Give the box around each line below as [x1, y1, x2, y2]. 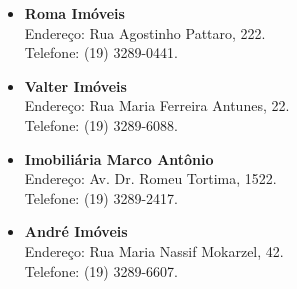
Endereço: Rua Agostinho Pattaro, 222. [24, 22, 266, 43]
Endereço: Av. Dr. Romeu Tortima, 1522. [24, 168, 277, 189]
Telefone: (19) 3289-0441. [24, 42, 179, 63]
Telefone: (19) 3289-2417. [24, 187, 179, 208]
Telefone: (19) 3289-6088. [24, 114, 179, 135]
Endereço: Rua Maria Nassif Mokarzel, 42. [24, 240, 284, 261]
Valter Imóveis [24, 75, 127, 96]
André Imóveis [24, 221, 128, 242]
